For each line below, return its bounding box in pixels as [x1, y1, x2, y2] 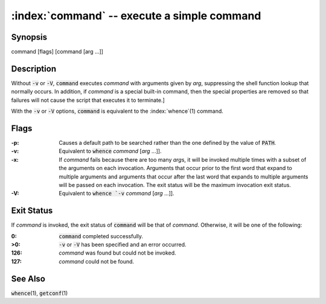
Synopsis [11, 32, 48, 42]
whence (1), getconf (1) [11, 290, 68, 297]
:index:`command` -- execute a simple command [11, 9, 261, 22]
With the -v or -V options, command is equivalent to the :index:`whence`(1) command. [11, 107, 223, 115]
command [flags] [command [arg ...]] [11, 48, 104, 55]
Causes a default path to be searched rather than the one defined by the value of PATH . [59, 139, 276, 147]
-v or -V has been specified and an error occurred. [59, 241, 187, 249]
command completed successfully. [59, 232, 144, 239]
